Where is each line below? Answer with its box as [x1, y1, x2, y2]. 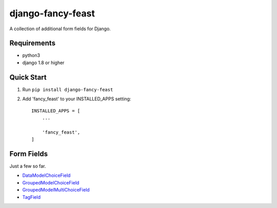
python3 [22, 52, 41, 58]
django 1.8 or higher [22, 59, 65, 66]
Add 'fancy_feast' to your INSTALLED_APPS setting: [22, 96, 131, 102]
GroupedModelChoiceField [22, 179, 80, 185]
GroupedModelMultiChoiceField [22, 187, 90, 193]
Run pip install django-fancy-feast [22, 86, 113, 92]
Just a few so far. [9, 163, 46, 169]
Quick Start [9, 73, 47, 81]
